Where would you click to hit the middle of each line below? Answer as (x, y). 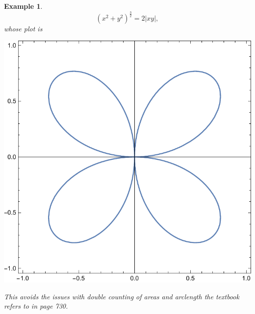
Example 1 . (23, 6)
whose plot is (23, 28)
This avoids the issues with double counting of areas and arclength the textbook (122, 296)
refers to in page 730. (36, 306)
